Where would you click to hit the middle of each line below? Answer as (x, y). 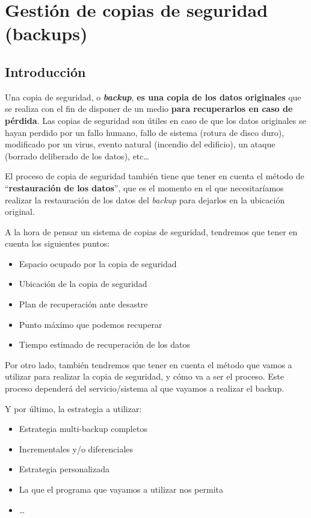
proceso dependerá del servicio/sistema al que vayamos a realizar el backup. (145, 388)
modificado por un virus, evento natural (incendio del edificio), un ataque (140, 144)
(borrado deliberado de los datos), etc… (77, 156)
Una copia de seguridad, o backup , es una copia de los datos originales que (153, 97)
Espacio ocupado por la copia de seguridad (98, 263)
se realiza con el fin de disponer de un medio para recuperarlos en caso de (149, 109)
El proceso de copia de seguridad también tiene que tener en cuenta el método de (155, 176)
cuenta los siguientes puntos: (57, 243)
